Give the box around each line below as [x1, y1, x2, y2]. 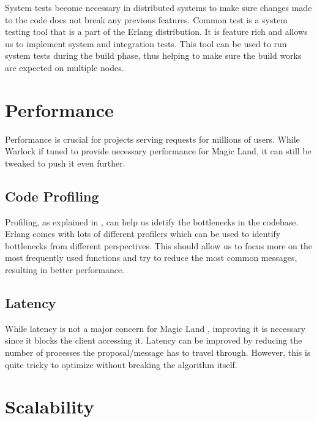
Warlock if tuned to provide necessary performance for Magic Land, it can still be [5, 145, 311, 157]
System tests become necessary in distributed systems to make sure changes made [5, 1, 312, 13]
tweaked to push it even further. [5, 156, 125, 169]
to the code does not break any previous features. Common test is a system [5, 13, 288, 26]
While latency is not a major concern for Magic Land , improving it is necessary [5, 322, 306, 334]
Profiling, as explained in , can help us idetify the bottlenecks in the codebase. [5, 215, 299, 228]
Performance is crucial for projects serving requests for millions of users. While [5, 132, 300, 145]
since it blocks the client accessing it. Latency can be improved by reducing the [5, 334, 302, 347]
